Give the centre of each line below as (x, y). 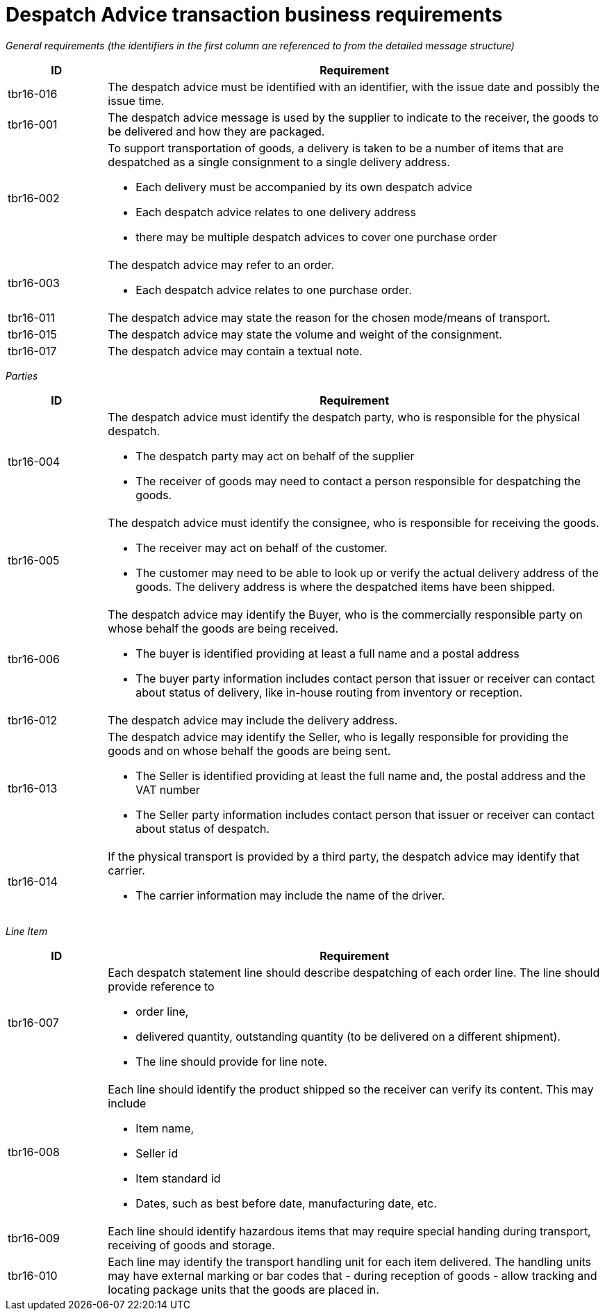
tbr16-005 (34, 560)
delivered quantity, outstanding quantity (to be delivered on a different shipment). (348, 1036)
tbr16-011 (31, 317)
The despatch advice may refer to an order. (221, 265)
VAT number (168, 789)
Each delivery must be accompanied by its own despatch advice (304, 187)
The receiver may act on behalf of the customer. (262, 547)
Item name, (165, 1128)
